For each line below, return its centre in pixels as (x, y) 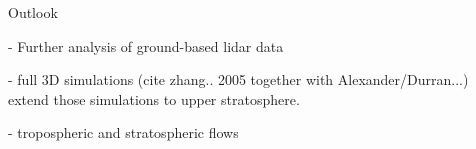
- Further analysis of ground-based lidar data (146, 45)
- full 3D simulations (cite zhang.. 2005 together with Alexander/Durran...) (238, 79)
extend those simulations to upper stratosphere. (154, 98)
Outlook (33, 12)
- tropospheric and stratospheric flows (123, 132)
